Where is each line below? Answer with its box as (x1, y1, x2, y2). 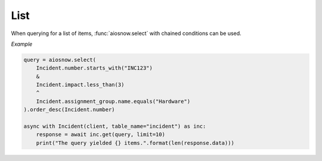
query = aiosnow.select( (23, 56, 97, 63)
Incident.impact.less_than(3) (36, 81, 125, 89)
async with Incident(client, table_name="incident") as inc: (23, 123, 206, 130)
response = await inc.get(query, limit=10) (36, 131, 165, 138)
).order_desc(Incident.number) (23, 106, 116, 113)
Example (11, 40, 33, 48)
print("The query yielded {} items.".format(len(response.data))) (36, 140, 235, 146)
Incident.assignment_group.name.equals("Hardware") (36, 98, 191, 105)
